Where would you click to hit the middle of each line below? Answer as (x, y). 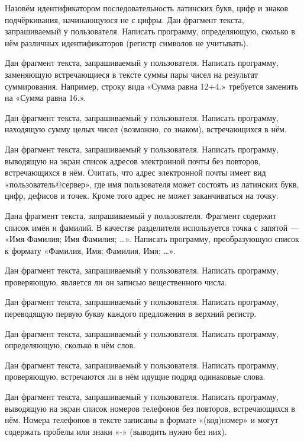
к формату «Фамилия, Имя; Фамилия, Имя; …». (90, 250)
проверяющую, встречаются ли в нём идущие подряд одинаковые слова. (135, 376)
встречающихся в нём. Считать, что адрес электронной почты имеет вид (135, 172)
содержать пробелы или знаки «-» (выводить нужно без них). (116, 431)
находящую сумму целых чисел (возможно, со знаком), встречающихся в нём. (146, 129)
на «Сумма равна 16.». (46, 98)
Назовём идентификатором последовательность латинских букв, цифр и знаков (147, 8)
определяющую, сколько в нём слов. (70, 345)
